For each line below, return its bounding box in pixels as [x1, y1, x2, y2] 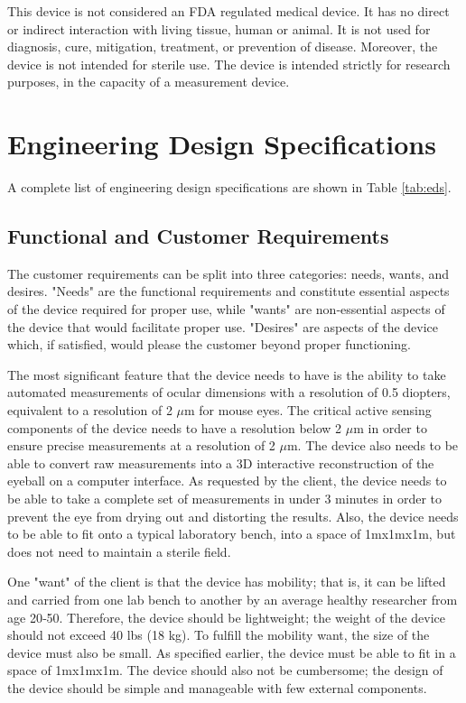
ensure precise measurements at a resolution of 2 [7, 436, 275, 455]
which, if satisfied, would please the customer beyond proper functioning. [7, 335, 411, 354]
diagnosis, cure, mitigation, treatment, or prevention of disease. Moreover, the [7, 37, 438, 56]
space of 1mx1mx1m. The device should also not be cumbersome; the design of [7, 661, 443, 680]
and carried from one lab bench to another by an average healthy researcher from [7, 589, 458, 608]
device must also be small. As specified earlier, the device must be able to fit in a [7, 643, 456, 661]
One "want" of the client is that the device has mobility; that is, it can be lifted [7, 572, 446, 591]
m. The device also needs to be [286, 436, 459, 455]
